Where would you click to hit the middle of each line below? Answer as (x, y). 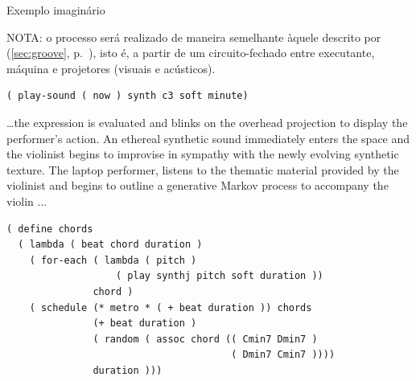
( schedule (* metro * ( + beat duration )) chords (171, 307)
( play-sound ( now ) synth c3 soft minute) (128, 96)
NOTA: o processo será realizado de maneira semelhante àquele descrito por (194, 37)
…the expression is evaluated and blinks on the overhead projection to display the (207, 122)
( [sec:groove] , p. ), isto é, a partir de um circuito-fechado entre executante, (191, 53)
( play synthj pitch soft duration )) (220, 276)
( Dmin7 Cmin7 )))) (283, 355)
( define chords (50, 229)
